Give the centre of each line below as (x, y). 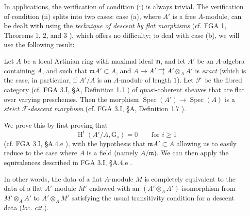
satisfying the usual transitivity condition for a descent (153, 198)
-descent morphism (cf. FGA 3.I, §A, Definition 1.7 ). (107, 108)
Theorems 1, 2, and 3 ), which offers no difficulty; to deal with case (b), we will (122, 35)
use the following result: (39, 44)
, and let (173, 60)
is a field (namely (112, 153)
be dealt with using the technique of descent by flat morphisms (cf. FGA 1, (115, 25)
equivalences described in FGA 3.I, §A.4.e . (68, 162)
